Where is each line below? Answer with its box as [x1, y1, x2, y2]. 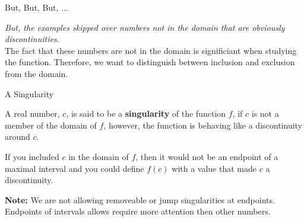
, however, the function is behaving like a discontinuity [103, 118, 303, 131]
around [5, 130, 30, 143]
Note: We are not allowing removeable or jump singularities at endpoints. [5, 193, 275, 206]
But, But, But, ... [5, 1, 68, 13]
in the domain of [68, 150, 129, 162]
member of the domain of [5, 118, 97, 131]
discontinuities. [5, 33, 59, 45]
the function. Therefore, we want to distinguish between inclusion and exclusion [5, 56, 295, 68]
